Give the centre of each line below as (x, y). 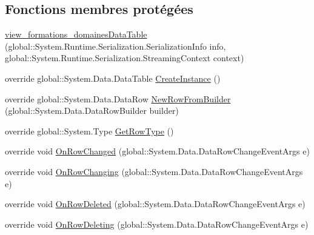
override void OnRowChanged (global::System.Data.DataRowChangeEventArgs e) (157, 151)
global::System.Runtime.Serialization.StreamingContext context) (125, 58)
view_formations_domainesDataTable (76, 34)
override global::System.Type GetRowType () (89, 131)
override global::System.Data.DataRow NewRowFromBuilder (118, 98)
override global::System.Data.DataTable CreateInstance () (113, 78)
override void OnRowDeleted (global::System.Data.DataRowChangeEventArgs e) (155, 204)
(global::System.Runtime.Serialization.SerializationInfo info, (115, 46)
